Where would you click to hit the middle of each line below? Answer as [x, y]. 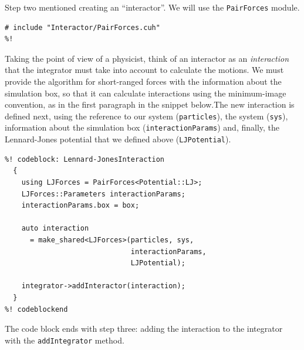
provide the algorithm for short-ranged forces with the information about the [143, 81]
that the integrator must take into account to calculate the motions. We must [144, 70]
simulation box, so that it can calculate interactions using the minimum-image [146, 93]
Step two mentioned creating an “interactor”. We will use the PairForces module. [152, 7]
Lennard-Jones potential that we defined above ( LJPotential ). [118, 139]
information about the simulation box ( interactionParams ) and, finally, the [142, 127]
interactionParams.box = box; [80, 206]
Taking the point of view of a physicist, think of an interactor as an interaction [147, 58]
